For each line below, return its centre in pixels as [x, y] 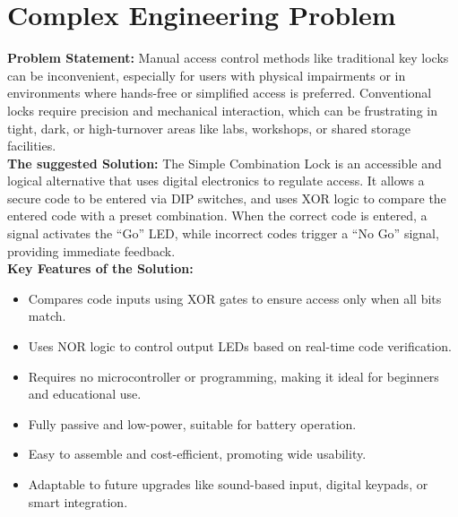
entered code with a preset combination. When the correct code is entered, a [217, 215]
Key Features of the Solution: [100, 268]
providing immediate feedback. [91, 250]
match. [47, 316]
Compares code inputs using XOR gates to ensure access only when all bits [235, 298]
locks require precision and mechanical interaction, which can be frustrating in [222, 110]
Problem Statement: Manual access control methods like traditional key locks [228, 58]
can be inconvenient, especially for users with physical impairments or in [207, 75]
